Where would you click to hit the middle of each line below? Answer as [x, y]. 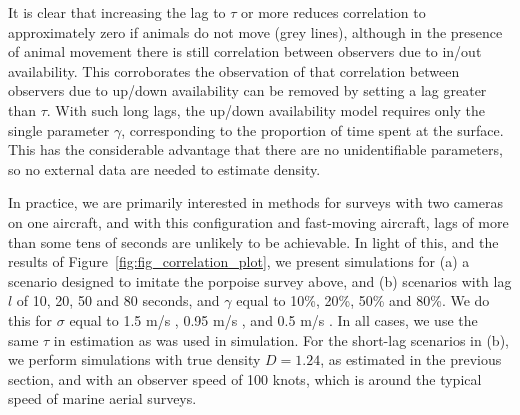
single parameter [59, 129]
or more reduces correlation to [333, 12]
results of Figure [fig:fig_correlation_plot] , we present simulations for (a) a [239, 261]
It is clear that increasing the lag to [117, 12]
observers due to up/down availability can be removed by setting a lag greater [247, 90]
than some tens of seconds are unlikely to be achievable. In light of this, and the [253, 241]
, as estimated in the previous [411, 359]
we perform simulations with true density [134, 359]
